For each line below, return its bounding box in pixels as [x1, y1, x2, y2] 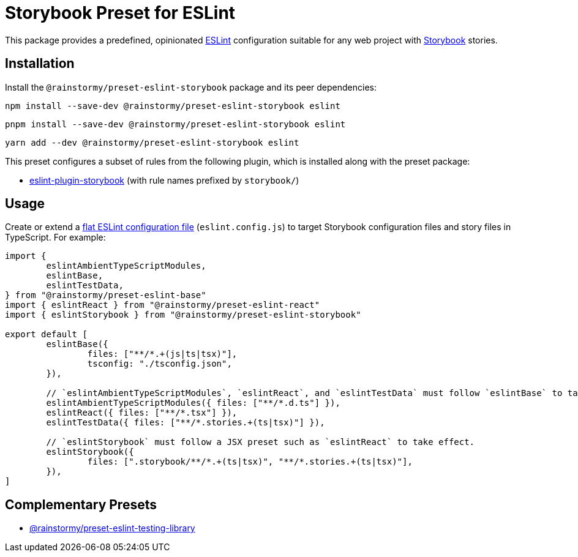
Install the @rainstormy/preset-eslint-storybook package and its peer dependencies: [5, 81, 377, 92]
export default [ [5, 329, 88, 340]
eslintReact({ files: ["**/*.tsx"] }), [46, 408, 238, 418]
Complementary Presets [5, 496, 157, 512]
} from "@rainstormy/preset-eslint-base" [5, 290, 206, 301]
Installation [5, 56, 75, 72]
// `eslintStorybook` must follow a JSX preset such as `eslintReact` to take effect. [46, 437, 475, 447]
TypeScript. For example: [5, 232, 106, 243]
